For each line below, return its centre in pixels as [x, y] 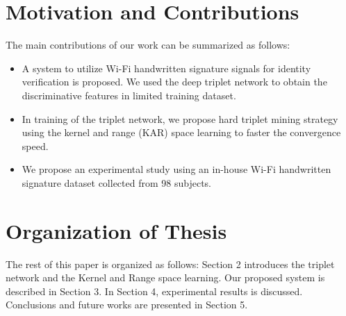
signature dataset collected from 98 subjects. [116, 182]
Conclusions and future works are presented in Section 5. [127, 305]
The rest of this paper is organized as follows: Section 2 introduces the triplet [170, 264]
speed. [35, 145]
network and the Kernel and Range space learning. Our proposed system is [165, 277]
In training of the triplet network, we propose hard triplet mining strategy [180, 118]
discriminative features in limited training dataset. [129, 95]
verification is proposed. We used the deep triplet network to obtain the [174, 82]
